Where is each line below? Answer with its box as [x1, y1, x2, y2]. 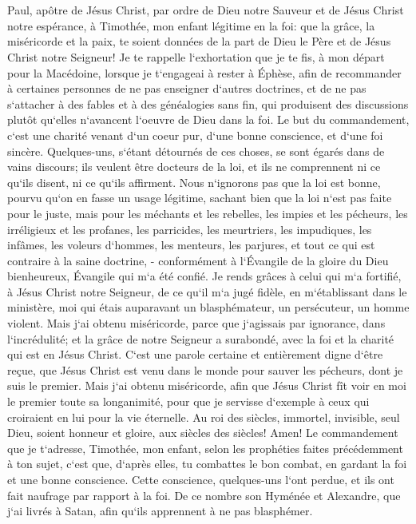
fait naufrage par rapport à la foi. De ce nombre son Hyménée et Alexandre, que [7, 486, 401, 503]
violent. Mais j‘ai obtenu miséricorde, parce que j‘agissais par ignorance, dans [7, 315, 386, 331]
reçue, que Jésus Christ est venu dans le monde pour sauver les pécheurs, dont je [7, 361, 403, 378]
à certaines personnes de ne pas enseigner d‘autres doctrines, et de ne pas [7, 80, 366, 97]
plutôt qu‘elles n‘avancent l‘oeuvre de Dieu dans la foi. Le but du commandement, [7, 111, 410, 128]
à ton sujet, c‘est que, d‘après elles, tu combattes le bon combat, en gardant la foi [7, 455, 407, 472]
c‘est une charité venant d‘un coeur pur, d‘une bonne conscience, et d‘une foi [7, 126, 383, 143]
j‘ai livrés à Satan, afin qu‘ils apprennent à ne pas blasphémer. [7, 502, 313, 519]
